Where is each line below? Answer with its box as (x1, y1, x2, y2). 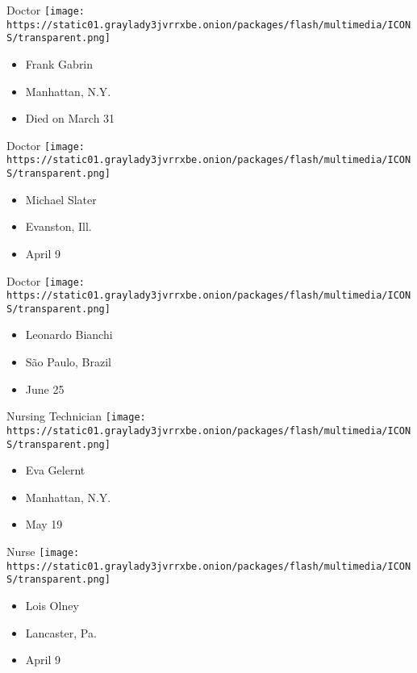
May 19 (25, 516, 63, 533)
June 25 (25, 380, 65, 397)
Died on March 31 (25, 110, 115, 127)
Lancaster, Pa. (25, 624, 97, 641)
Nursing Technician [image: (6, 408, 146, 424)
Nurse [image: (6, 543, 80, 559)
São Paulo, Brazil (25, 353, 112, 370)
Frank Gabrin (25, 55, 94, 72)
